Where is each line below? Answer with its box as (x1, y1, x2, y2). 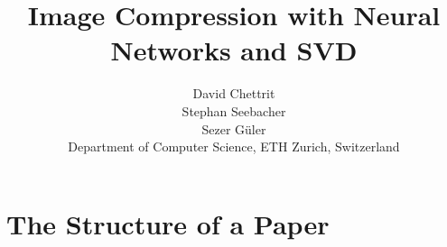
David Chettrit (192, 84, 275, 103)
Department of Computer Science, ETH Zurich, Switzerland (68, 137, 400, 156)
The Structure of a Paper (6, 205, 330, 242)
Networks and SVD (110, 32, 358, 69)
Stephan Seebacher (182, 101, 286, 120)
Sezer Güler (201, 119, 266, 138)
